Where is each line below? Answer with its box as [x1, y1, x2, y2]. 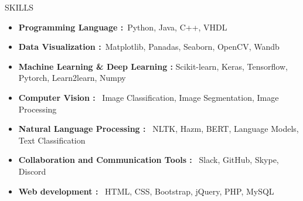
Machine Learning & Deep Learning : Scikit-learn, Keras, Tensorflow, [18, 60, 288, 72]
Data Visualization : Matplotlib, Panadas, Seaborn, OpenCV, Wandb [18, 40, 280, 53]
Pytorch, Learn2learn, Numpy [18, 71, 126, 84]
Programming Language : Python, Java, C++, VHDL [18, 21, 227, 33]
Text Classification [18, 134, 86, 146]
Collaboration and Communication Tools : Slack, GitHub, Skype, [18, 154, 279, 166]
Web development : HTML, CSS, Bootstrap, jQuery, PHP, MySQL [18, 185, 274, 197]
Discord [18, 165, 46, 177]
